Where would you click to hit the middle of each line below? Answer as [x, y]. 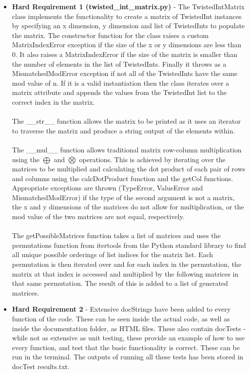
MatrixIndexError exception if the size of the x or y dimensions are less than [126, 45]
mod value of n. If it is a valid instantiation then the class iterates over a [121, 83]
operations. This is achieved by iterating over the [152, 159]
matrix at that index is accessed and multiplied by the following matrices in [125, 273]
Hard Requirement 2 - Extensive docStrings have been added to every [121, 309]
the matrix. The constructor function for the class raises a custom [110, 35]
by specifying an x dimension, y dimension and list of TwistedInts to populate [128, 26]
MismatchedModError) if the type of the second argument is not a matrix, [123, 197]
